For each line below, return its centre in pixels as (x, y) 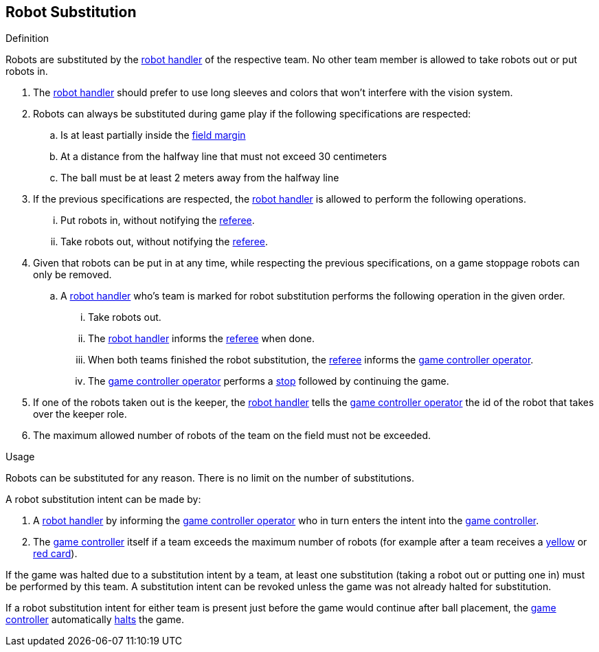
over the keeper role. (80, 414)
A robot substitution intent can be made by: (103, 499)
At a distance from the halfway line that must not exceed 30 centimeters (224, 157)
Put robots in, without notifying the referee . (158, 221)
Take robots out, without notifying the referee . (165, 242)
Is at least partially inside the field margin (153, 135)
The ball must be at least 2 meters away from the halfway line (200, 178)
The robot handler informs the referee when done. (201, 339)
